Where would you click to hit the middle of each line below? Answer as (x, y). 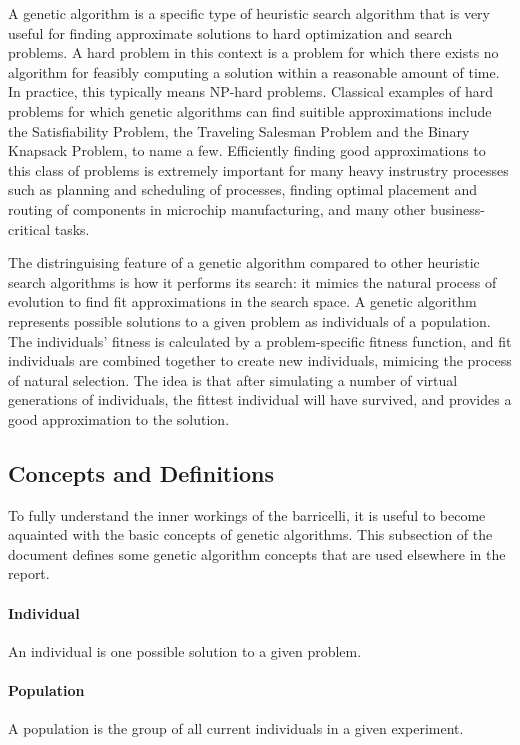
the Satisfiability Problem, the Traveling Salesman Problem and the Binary (239, 130)
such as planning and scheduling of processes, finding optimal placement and (243, 189)
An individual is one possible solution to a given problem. (185, 650)
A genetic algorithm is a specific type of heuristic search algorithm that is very (249, 13)
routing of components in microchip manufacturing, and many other (217, 208)
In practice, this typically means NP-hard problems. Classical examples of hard (250, 91)
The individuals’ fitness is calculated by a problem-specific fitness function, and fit (260, 340)
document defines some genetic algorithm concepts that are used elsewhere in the (257, 553)
